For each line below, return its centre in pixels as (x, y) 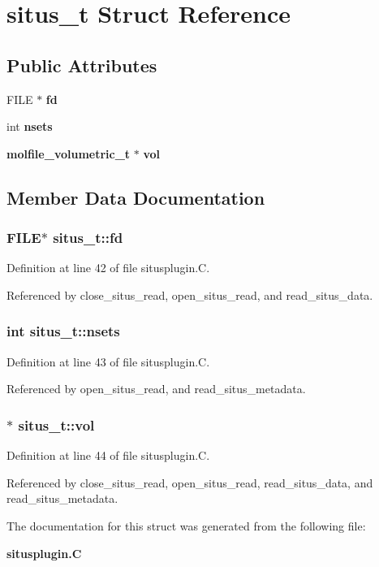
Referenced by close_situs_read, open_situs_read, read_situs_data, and (190, 482)
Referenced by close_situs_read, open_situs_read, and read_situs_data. (190, 294)
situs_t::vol (56, 424)
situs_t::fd (88, 238)
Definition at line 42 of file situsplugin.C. (108, 268)
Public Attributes (82, 65)
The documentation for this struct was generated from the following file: (186, 525)
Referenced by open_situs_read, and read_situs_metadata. (156, 389)
